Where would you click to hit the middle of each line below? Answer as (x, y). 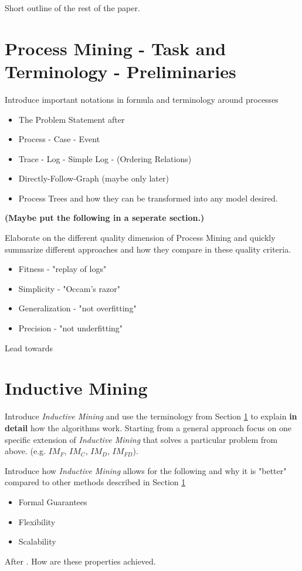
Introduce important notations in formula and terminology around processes (142, 99)
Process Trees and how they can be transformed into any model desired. (148, 198)
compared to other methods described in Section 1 (95, 482)
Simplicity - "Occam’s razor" (69, 288)
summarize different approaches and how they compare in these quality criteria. (148, 249)
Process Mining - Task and (116, 48)
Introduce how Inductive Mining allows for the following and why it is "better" (146, 470)
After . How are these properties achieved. (80, 561)
